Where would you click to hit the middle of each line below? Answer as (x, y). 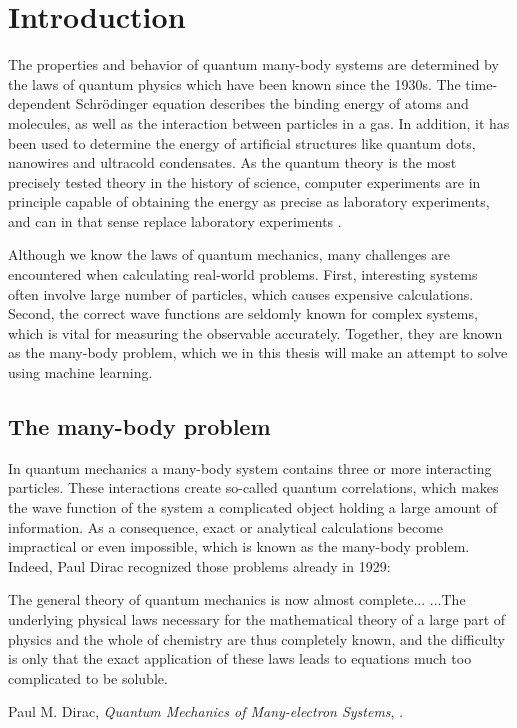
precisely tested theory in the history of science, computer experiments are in (244, 181)
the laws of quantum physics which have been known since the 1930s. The (234, 83)
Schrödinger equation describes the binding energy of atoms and (272, 103)
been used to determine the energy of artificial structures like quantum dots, (242, 142)
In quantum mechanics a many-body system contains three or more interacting (250, 467)
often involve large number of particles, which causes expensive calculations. (241, 293)
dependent (40, 103)
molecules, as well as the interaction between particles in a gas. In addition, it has (259, 122)
